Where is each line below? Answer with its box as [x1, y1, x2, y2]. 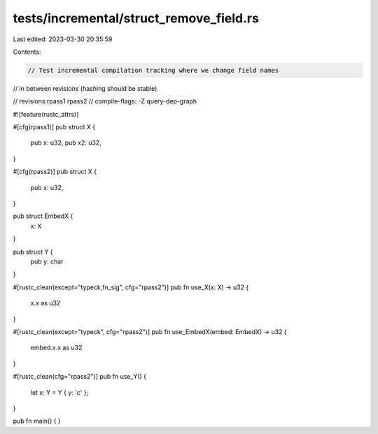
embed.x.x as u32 [30, 343, 83, 352]
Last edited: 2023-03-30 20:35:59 [13, 35, 113, 43]
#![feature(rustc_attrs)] [13, 110, 79, 118]
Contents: [13, 48, 41, 56]
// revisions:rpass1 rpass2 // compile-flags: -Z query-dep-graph [13, 97, 197, 106]
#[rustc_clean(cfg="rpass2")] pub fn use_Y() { [13, 372, 147, 381]
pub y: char [30, 257, 64, 266]
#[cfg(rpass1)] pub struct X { [13, 123, 96, 131]
